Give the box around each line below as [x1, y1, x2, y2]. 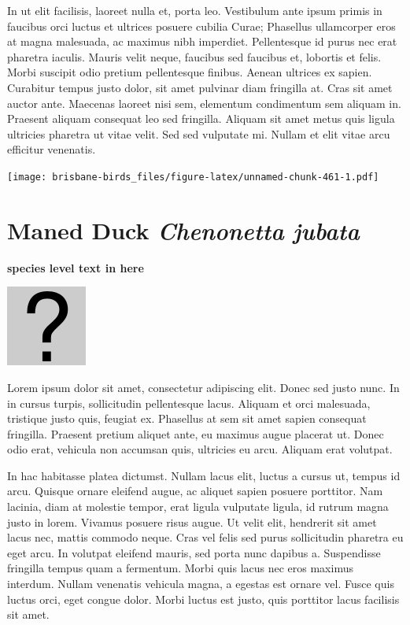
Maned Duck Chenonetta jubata [7, 213, 360, 246]
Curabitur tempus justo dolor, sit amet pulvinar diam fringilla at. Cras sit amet [7, 79, 393, 95]
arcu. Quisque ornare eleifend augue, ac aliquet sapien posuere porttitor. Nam [7, 483, 383, 499]
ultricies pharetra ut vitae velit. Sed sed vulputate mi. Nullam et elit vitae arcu [7, 125, 390, 142]
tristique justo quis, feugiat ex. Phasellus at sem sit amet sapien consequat [7, 410, 367, 427]
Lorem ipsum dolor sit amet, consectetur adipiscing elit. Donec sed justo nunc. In [7, 379, 400, 395]
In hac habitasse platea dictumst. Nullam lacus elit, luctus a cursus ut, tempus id [7, 467, 401, 483]
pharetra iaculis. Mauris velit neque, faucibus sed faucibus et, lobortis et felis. [7, 48, 382, 65]
